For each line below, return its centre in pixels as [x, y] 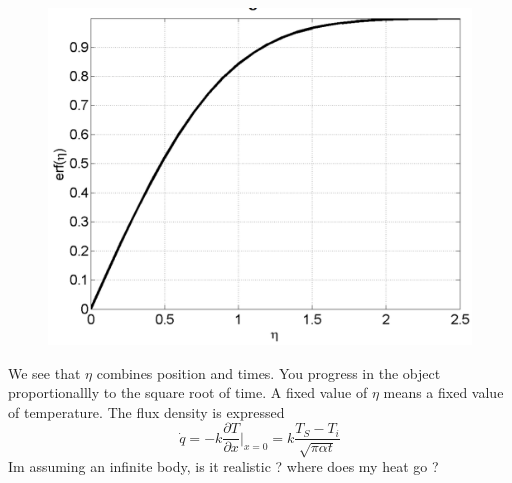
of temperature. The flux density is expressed [146, 411]
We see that [44, 372]
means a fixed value [443, 392]
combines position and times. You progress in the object [268, 372]
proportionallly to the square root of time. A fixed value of [188, 392]
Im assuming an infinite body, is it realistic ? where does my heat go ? [223, 466]
